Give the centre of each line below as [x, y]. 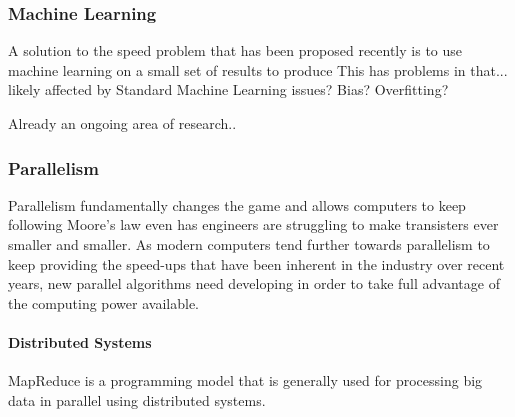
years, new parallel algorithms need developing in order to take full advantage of [254, 283]
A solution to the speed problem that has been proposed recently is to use [235, 50]
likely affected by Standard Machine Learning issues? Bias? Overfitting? [228, 89]
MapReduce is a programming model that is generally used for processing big [245, 380]
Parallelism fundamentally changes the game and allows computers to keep [237, 204]
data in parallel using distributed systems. [137, 399]
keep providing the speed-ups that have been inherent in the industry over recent [256, 263]
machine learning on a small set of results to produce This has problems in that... [258, 69]
